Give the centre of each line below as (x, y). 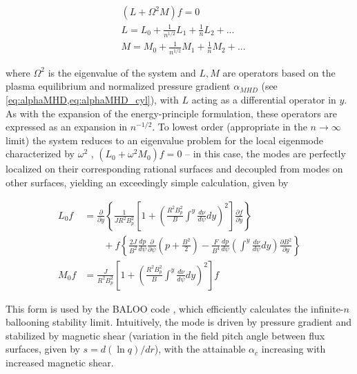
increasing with (293, 349)
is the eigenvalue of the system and (122, 72)
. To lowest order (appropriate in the (230, 127)
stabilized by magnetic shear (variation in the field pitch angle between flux (165, 335)
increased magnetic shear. (60, 363)
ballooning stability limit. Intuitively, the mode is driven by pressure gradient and (179, 322)
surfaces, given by (43, 349)
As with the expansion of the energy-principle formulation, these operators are (172, 113)
